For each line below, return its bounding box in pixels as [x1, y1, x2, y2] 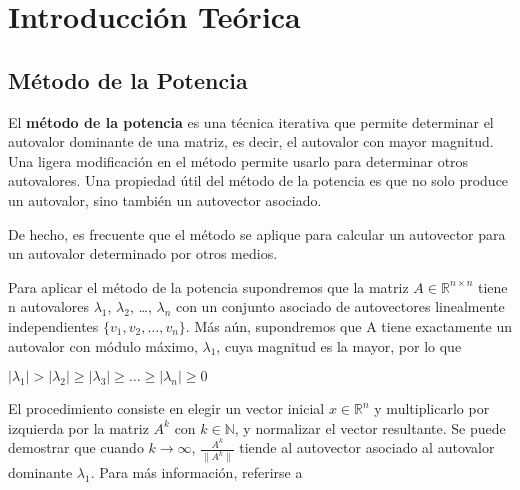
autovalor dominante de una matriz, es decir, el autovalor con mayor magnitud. [8, 131, 494, 152]
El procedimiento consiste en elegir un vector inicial [8, 398, 325, 419]
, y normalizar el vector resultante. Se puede [234, 417, 506, 438]
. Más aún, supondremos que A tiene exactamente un [185, 315, 512, 336]
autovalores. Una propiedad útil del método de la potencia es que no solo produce [8, 170, 509, 191]
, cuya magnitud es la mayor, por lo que [216, 335, 462, 356]
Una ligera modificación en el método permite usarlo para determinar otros [8, 150, 469, 171]
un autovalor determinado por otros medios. [8, 243, 278, 264]
